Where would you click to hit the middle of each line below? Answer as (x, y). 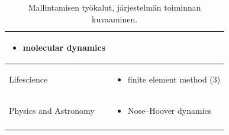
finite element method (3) (174, 79)
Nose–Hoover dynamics (170, 110)
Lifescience (28, 79)
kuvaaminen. (115, 19)
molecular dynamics (64, 47)
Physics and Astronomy (52, 110)
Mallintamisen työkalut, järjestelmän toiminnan (114, 7)
